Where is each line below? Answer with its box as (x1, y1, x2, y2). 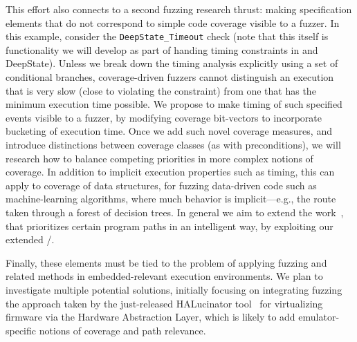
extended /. (6, 232, 55, 247)
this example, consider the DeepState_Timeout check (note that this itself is (6, 29, 329, 44)
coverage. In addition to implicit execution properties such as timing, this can (6, 164, 335, 179)
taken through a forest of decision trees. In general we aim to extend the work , (6, 205, 344, 219)
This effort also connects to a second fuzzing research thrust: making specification (6, 2, 352, 16)
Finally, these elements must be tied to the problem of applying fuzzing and (6, 255, 327, 269)
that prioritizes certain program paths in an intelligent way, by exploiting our (6, 218, 333, 233)
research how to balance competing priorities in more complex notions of (6, 151, 313, 165)
